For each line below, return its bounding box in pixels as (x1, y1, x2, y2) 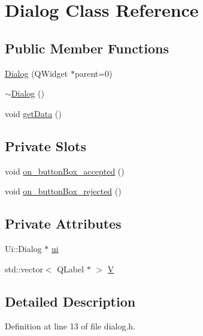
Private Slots (5, 136, 86, 155)
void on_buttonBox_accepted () (5, 164, 125, 177)
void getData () (5, 107, 62, 119)
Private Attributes (5, 214, 122, 233)
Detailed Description (5, 292, 136, 310)
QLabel (57, 262, 84, 275)
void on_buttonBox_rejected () (5, 185, 122, 197)
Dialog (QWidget (5, 67, 68, 79)
